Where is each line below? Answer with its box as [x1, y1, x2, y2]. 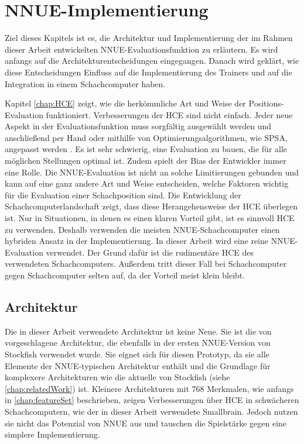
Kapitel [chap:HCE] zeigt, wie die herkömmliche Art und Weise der [5, 97, 246, 109]
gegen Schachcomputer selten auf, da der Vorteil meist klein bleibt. [5, 269, 245, 281]
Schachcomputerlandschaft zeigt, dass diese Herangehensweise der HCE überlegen [5, 200, 298, 212]
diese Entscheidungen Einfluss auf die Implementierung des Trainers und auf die [5, 66, 292, 78]
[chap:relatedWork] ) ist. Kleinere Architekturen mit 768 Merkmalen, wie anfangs [5, 382, 294, 394]
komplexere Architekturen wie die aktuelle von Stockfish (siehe [5, 371, 230, 383]
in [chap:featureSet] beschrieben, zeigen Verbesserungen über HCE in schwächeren [5, 394, 299, 406]
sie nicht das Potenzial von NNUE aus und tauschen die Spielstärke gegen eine [5, 417, 287, 429]
